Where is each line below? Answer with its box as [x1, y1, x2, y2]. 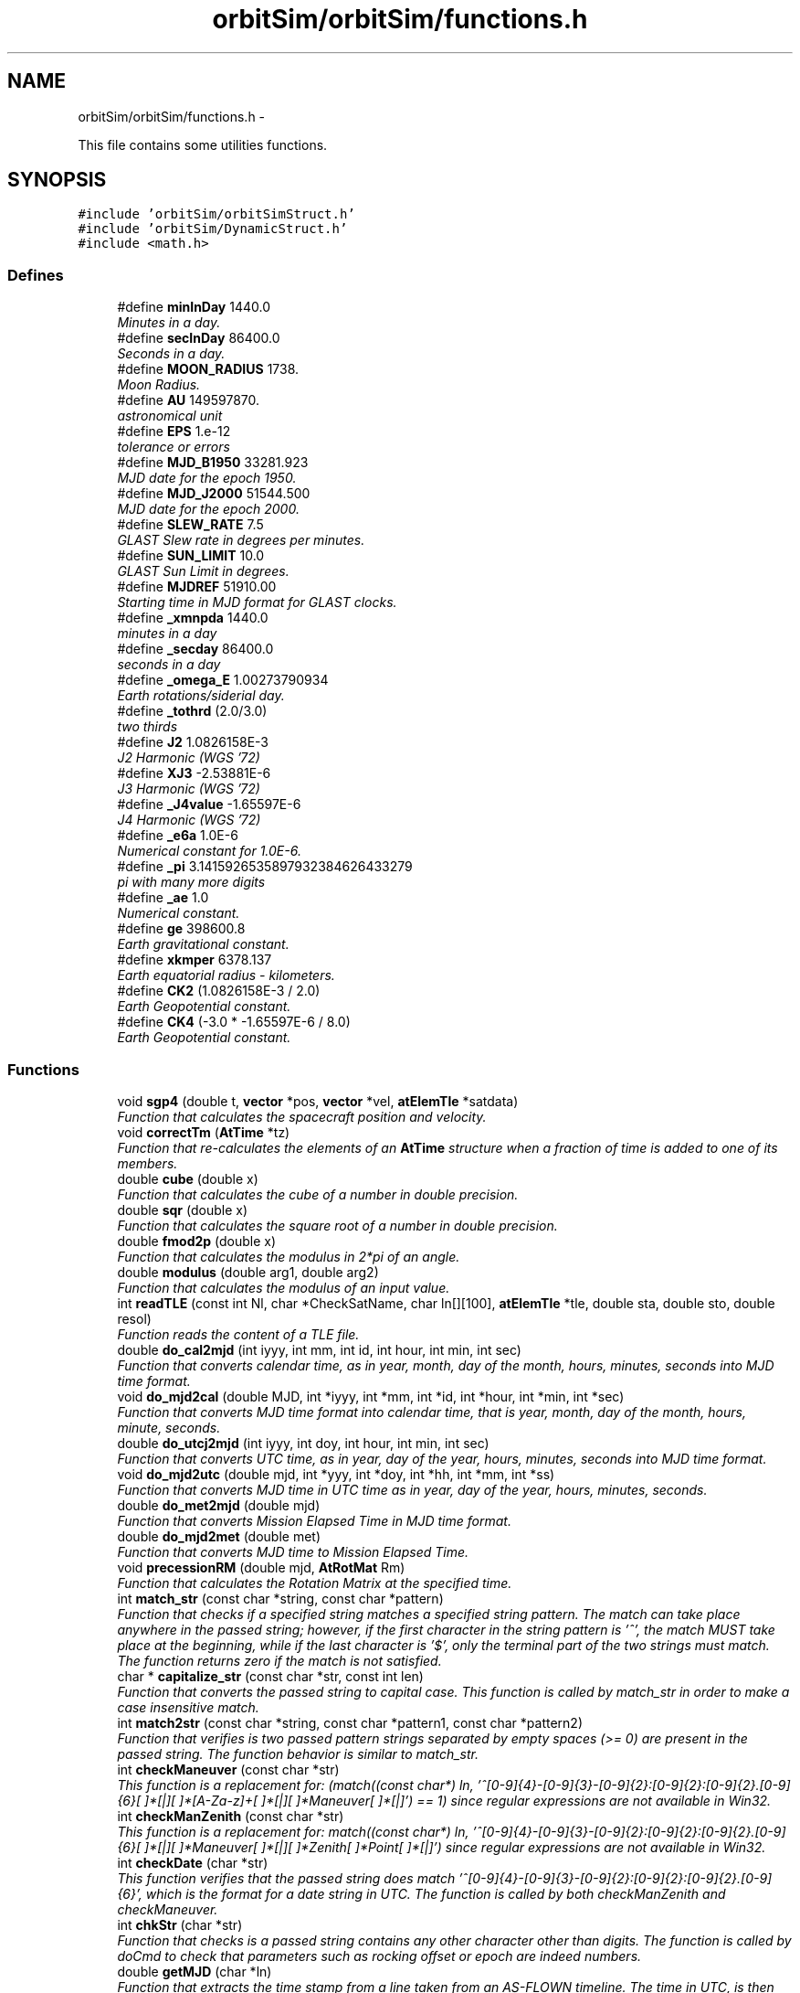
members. [117, 1155, 178, 1171]
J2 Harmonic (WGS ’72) [117, 750, 260, 766]
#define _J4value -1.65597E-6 [117, 796, 301, 813]
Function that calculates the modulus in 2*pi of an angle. [117, 1248, 460, 1264]
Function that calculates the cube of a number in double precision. [117, 1186, 519, 1202]
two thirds [117, 719, 178, 735]
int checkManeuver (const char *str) [117, 1761, 340, 1777]
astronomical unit [117, 408, 223, 424]
